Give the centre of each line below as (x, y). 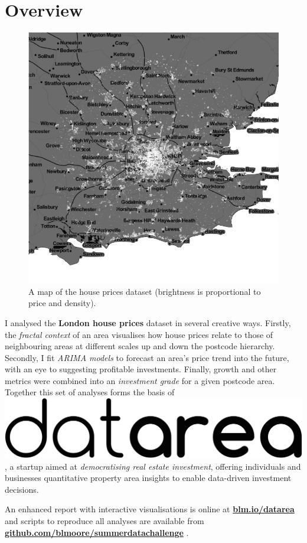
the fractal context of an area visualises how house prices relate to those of (139, 334)
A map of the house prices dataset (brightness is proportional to (145, 291)
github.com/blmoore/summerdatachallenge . (97, 532)
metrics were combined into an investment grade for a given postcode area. (140, 380)
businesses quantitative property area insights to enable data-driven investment (148, 478)
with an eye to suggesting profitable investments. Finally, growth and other (141, 369)
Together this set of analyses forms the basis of (90, 392)
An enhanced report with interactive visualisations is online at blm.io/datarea (150, 509)
